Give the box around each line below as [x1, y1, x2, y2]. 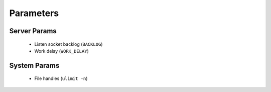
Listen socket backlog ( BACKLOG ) [34, 41, 103, 47]
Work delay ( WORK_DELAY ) [34, 48, 89, 54]
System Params [9, 61, 60, 70]
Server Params [9, 27, 57, 35]
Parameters [9, 8, 59, 19]
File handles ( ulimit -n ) [34, 75, 88, 81]
